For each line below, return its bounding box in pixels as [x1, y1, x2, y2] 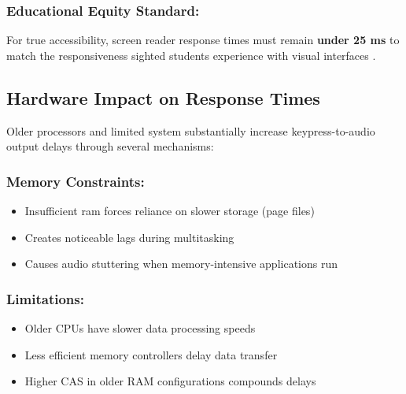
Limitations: [6, 288, 84, 308]
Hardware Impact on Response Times [6, 85, 320, 110]
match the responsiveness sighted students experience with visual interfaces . [6, 46, 376, 63]
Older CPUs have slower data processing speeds [24, 320, 256, 336]
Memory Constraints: [6, 171, 145, 191]
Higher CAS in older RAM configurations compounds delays [24, 373, 316, 389]
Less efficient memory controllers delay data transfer [24, 346, 278, 362]
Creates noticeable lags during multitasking [24, 229, 234, 245]
